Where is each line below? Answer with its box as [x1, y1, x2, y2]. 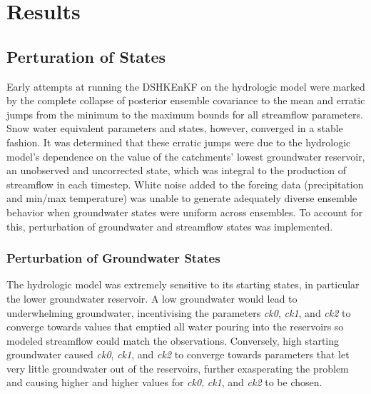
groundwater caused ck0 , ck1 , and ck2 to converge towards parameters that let [6, 347, 350, 362]
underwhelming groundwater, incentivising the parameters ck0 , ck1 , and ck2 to [6, 305, 351, 320]
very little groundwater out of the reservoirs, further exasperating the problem [6, 360, 349, 375]
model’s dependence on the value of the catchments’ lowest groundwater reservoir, [6, 148, 365, 163]
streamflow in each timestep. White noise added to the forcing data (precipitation [6, 176, 364, 191]
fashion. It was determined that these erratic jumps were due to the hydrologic [6, 134, 351, 149]
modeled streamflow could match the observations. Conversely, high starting [6, 333, 340, 348]
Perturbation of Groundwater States [6, 249, 220, 267]
